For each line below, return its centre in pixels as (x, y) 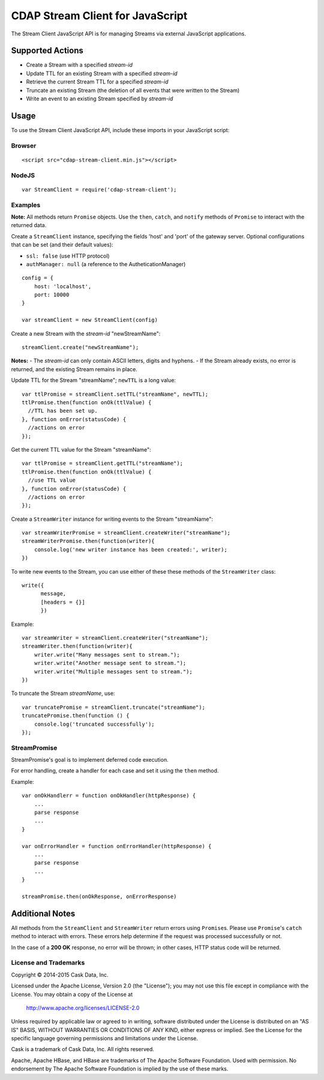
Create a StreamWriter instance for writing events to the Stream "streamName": (112, 519)
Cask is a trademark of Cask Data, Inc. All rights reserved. (82, 1049)
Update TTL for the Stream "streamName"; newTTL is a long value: (94, 380)
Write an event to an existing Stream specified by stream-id (100, 99)
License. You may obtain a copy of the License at (72, 994)
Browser (24, 145)
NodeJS (23, 175)
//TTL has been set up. (63, 411)
